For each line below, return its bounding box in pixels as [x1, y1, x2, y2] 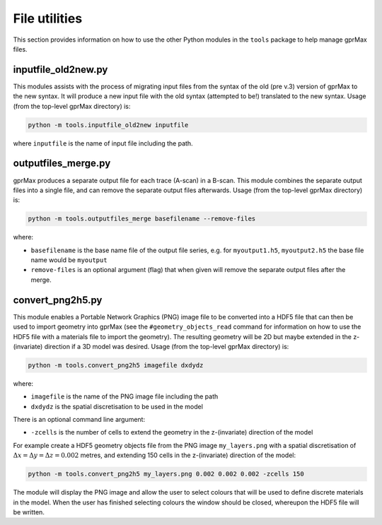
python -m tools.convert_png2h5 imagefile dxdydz [28, 361, 204, 369]
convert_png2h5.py [13, 294, 103, 306]
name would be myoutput [30, 256, 108, 264]
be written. [13, 507, 45, 516]
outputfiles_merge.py [13, 158, 111, 170]
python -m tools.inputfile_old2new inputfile [28, 121, 189, 129]
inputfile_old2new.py [13, 64, 108, 76]
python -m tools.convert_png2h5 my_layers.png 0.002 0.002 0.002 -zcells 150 [28, 470, 304, 478]
